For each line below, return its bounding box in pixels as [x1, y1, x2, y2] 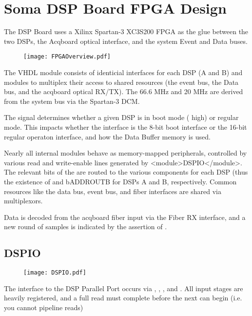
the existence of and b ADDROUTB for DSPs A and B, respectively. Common [4, 176, 237, 186]
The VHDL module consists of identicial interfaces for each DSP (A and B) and [4, 67, 243, 77]
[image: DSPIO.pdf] [23, 269, 86, 276]
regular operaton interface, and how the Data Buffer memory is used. [4, 131, 211, 141]
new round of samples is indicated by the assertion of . [4, 221, 167, 232]
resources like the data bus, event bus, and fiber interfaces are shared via [4, 186, 221, 196]
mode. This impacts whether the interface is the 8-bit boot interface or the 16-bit [4, 121, 247, 132]
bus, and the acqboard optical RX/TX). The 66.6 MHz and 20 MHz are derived [4, 86, 243, 97]
